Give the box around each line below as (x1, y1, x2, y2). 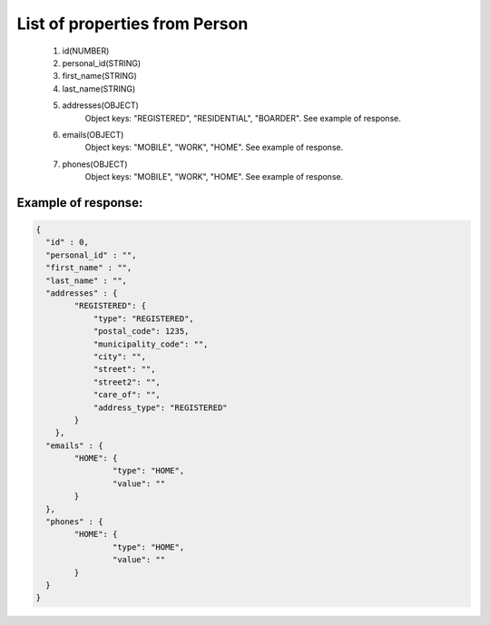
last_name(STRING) (62, 83, 136, 94)
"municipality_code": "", (93, 338, 209, 349)
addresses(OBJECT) (62, 100, 140, 111)
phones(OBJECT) (62, 159, 128, 170)
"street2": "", (93, 376, 161, 387)
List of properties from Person (16, 14, 249, 34)
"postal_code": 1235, (93, 327, 190, 337)
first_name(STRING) (62, 71, 138, 82)
